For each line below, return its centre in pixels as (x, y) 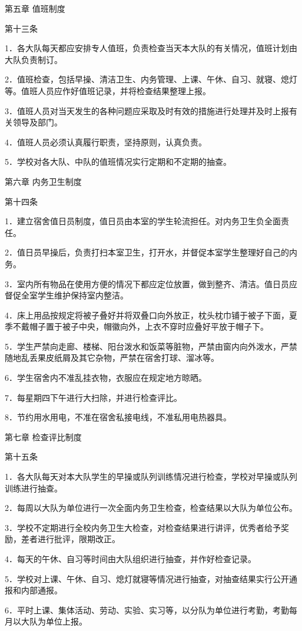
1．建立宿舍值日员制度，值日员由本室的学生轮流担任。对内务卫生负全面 (143, 221)
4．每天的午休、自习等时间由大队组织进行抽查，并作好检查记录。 (130, 559)
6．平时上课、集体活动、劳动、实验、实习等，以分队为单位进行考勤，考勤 (147, 610)
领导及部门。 (37, 122)
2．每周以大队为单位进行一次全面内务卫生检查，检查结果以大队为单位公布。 (151, 508)
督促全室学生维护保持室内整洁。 (67, 295)
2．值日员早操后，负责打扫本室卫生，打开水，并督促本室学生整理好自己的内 (151, 252)
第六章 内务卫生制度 (43, 181)
